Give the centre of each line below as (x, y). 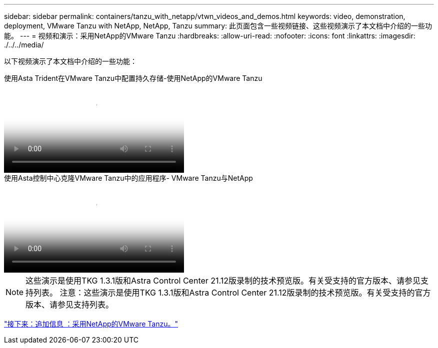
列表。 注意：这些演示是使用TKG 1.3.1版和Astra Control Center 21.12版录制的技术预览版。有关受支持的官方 (232, 293)
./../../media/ (24, 45)
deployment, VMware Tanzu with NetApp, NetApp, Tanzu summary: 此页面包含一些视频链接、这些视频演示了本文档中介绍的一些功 (218, 26)
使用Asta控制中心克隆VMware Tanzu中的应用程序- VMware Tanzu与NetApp (128, 178)
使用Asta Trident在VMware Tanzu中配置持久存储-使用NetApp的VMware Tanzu (133, 78)
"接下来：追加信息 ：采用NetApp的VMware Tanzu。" (91, 324)
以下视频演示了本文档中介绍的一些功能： (70, 61)
